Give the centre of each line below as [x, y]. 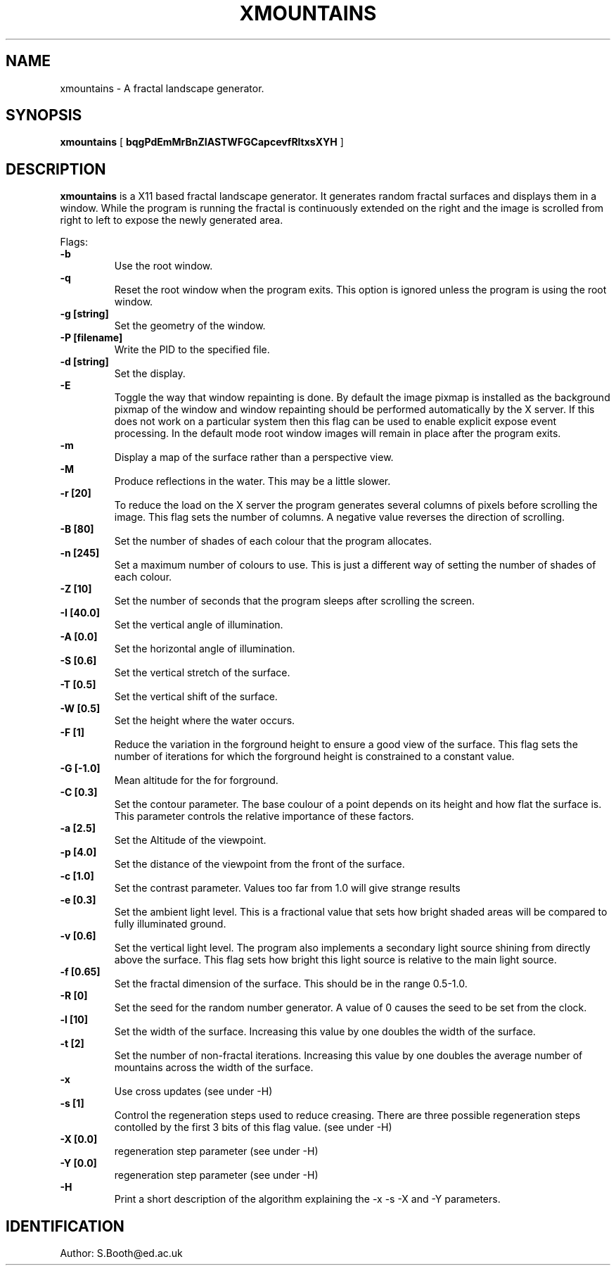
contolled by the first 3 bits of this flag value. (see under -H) [253, 1127]
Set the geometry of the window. [190, 326]
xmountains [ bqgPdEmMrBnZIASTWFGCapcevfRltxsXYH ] [202, 142]
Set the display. [150, 374]
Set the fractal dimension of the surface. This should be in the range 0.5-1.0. [291, 984]
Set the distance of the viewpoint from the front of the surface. [259, 864]
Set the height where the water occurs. [205, 721]
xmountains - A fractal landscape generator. [162, 88]
